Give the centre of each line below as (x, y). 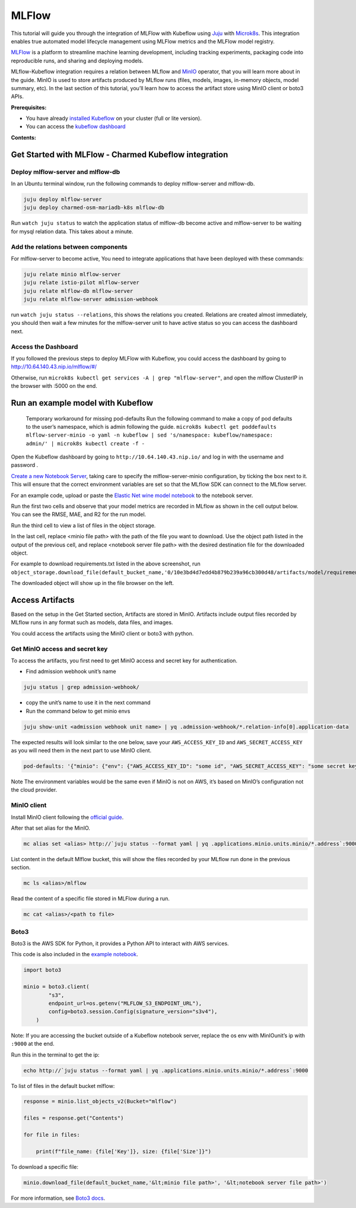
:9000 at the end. (33, 1044)
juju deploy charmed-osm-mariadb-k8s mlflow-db (94, 208)
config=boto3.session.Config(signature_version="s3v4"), (133, 1012)
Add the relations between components (69, 246)
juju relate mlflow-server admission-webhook (91, 299)
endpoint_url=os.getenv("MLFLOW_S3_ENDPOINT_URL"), (125, 1003)
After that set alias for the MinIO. (50, 828)
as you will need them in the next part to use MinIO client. (81, 751)
